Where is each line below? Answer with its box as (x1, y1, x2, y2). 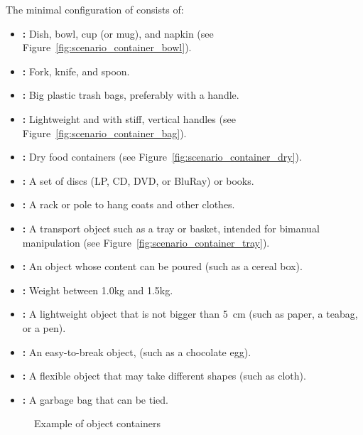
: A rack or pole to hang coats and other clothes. (22, 197, 235, 212)
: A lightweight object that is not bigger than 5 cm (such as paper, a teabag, (22, 306, 358, 321)
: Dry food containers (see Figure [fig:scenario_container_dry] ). (22, 149, 302, 164)
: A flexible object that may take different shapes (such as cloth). (22, 368, 306, 383)
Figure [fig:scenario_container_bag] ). (22, 125, 187, 140)
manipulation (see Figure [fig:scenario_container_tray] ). (22, 235, 270, 249)
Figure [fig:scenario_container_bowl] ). (22, 40, 192, 55)
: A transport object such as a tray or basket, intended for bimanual (22, 220, 320, 235)
